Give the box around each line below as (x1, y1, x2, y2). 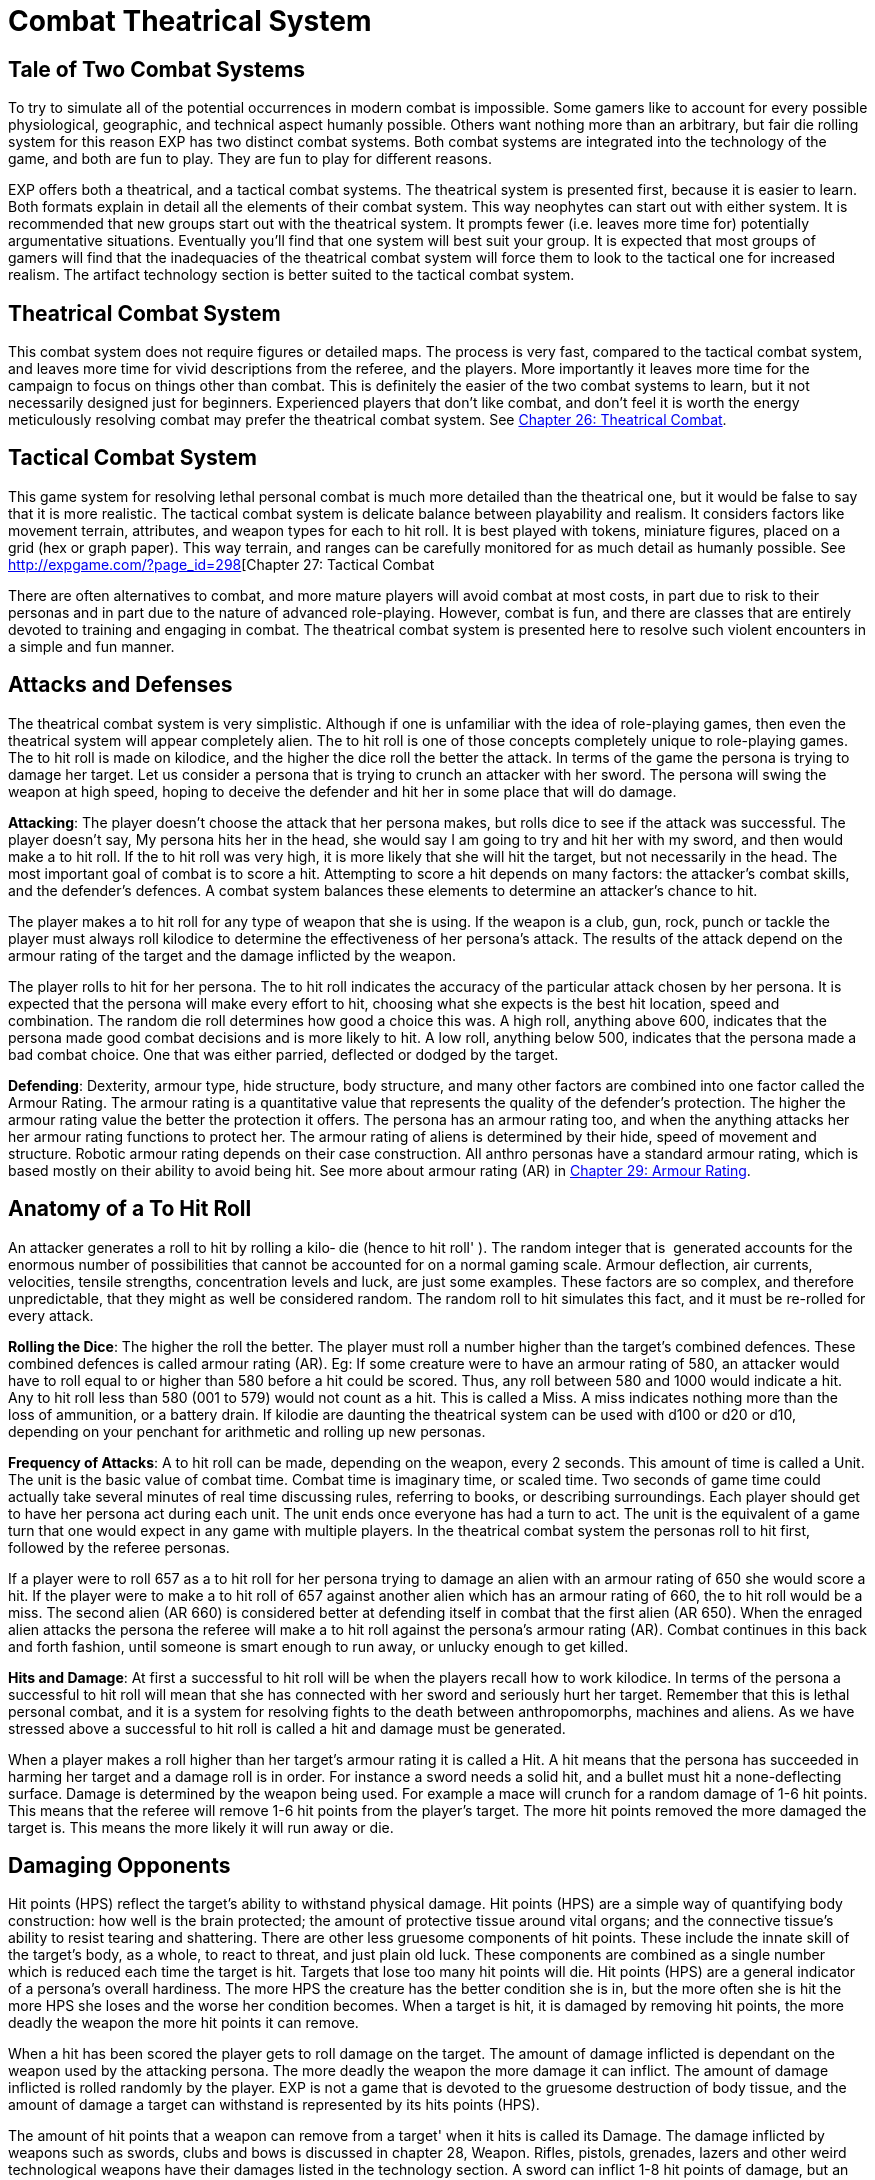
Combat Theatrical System (8, 4, 372, 38)
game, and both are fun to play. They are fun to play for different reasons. (8, 150, 492, 168)
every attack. (8, 1306, 94, 1324)
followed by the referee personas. (8, 1538, 230, 1556)
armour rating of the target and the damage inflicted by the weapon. (8, 946, 456, 964)
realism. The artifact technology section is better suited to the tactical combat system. (8, 266, 575, 284)
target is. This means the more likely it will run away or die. (8, 1818, 394, 1836)
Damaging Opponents (8, 1852, 231, 1878)
